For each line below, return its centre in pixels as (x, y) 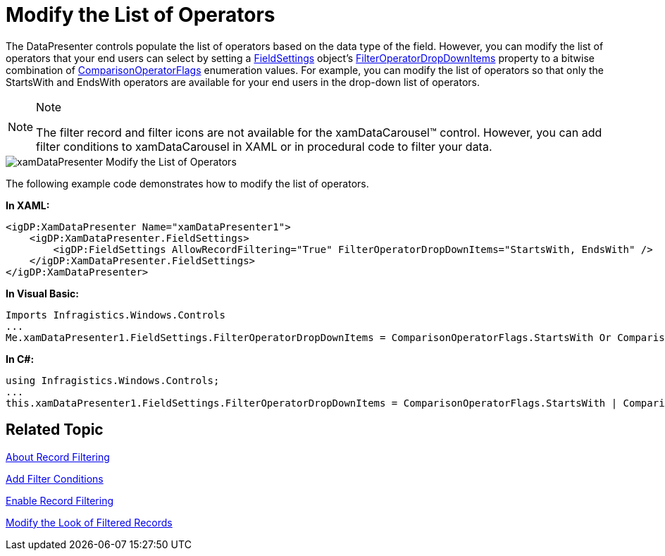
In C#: (20, 359)
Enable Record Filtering (60, 500)
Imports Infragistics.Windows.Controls (116, 315)
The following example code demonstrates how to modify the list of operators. (187, 183)
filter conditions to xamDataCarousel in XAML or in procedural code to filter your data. (264, 146)
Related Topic (55, 430)
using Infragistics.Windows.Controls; (113, 380)
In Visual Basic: (42, 293)
